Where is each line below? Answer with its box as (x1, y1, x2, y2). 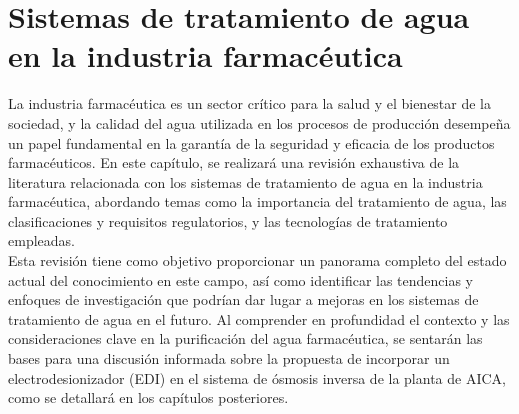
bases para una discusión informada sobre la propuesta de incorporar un (8, 348, 450, 369)
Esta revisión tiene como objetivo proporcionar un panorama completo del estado (8, 250, 507, 271)
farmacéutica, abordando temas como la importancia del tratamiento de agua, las (8, 191, 507, 212)
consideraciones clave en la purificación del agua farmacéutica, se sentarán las (8, 328, 483, 349)
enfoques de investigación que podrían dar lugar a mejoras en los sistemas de (8, 289, 479, 310)
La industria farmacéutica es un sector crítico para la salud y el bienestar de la (8, 93, 492, 114)
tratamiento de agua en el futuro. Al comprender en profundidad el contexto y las (8, 308, 510, 329)
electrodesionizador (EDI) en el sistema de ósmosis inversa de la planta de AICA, (8, 367, 506, 388)
